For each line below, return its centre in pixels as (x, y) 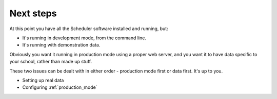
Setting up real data (43, 80)
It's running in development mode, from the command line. (84, 38)
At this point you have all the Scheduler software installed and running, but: (89, 29)
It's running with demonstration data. (61, 45)
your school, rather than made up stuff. (51, 62)
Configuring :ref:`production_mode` (60, 87)
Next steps (33, 13)
